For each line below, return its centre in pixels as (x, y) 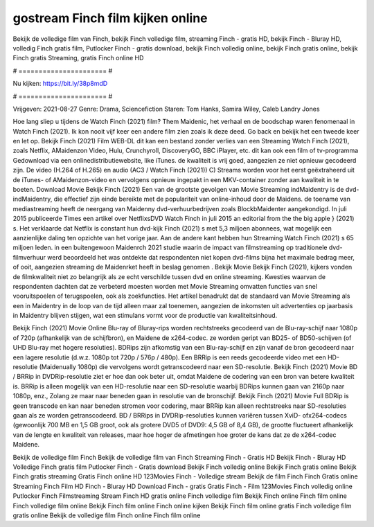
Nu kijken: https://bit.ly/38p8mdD (60, 84)
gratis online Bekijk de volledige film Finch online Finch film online (107, 515)
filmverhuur (29, 257)
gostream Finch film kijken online (110, 18)
